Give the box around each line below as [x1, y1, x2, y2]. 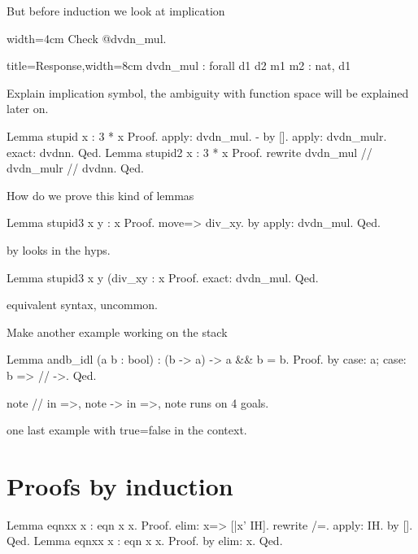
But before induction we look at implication [7, 2, 225, 19]
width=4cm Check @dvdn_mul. [7, 29, 167, 46]
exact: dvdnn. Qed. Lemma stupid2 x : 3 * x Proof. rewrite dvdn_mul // [7, 143, 372, 160]
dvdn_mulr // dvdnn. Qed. [7, 159, 144, 177]
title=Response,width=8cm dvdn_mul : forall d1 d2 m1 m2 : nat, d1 [7, 57, 351, 74]
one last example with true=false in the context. [7, 421, 247, 438]
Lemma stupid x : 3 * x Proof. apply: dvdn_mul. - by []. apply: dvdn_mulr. [7, 127, 387, 144]
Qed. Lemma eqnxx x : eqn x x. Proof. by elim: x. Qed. [7, 532, 283, 549]
